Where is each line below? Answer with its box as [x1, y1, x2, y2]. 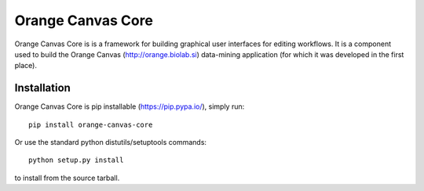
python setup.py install [28, 156, 124, 164]
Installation [14, 81, 71, 95]
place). [14, 61, 37, 70]
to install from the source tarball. [14, 173, 120, 182]
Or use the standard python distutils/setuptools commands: [14, 138, 207, 147]
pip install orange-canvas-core [28, 120, 153, 129]
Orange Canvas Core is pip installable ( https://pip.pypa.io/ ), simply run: [14, 102, 245, 111]
